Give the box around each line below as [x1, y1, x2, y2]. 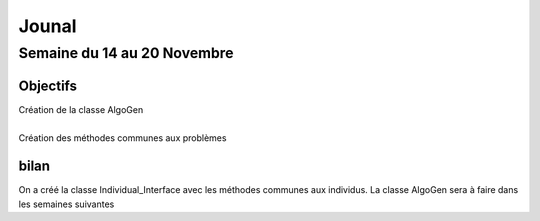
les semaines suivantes [18, 198, 115, 210]
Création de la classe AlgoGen [18, 103, 144, 115]
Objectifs [18, 77, 78, 94]
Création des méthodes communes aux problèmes [18, 131, 227, 144]
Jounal [18, 15, 77, 37]
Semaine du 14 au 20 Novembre [18, 44, 234, 62]
